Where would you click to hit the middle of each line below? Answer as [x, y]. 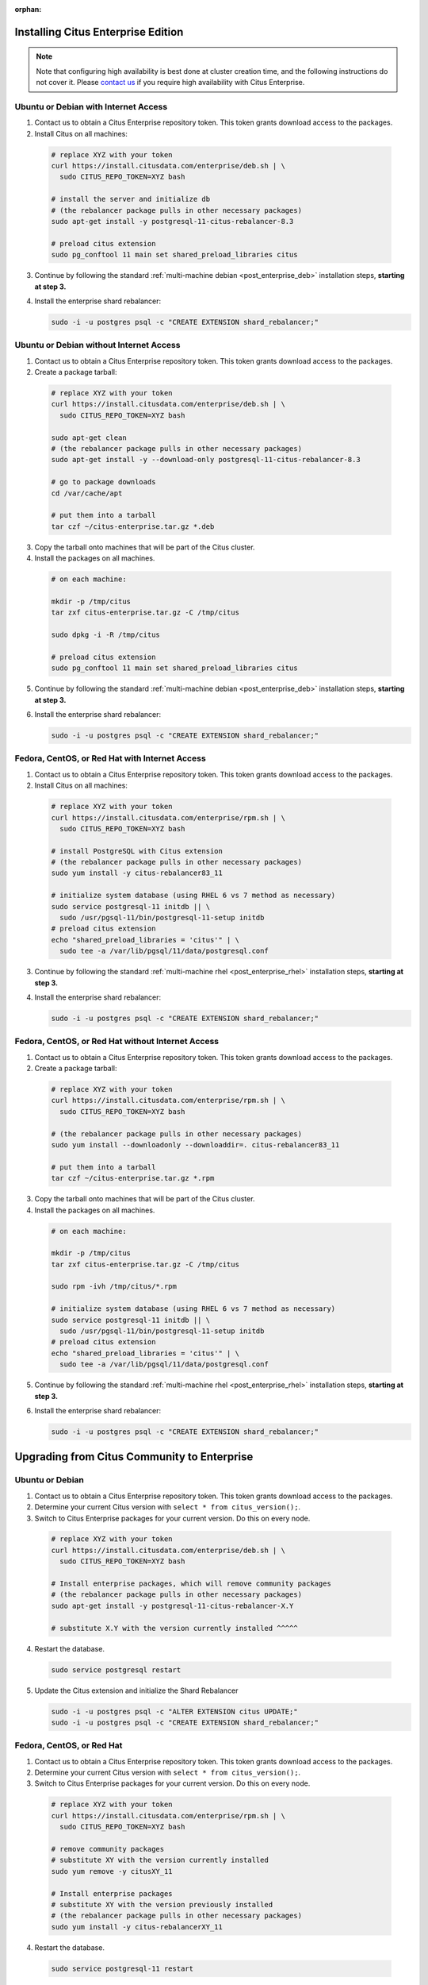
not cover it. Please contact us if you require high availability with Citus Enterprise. [170, 83]
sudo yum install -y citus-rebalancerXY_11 [137, 1927]
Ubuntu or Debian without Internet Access [97, 345]
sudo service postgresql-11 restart [122, 1968]
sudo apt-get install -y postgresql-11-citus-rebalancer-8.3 [172, 222]
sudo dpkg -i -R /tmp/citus [105, 635]
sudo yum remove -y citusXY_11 [112, 1871]
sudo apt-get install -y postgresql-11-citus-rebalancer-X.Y [172, 1605]
